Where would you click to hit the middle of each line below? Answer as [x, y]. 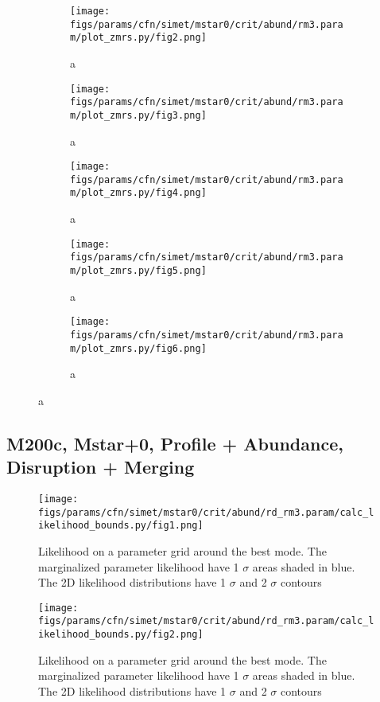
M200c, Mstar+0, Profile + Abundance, [175, 443]
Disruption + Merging [101, 467]
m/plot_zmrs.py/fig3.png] [138, 115]
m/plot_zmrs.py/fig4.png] [138, 193]
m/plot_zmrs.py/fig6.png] [138, 348]
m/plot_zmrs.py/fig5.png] [138, 271]
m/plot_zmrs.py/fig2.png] [138, 38]
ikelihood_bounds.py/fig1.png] [121, 526]
